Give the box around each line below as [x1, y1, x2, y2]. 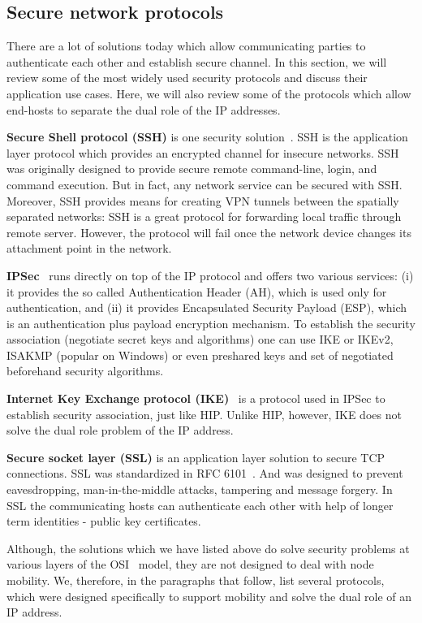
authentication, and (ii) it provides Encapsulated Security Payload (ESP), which [6, 299, 407, 316]
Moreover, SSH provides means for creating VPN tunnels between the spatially [6, 192, 399, 209]
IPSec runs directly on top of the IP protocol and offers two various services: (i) [6, 266, 414, 283]
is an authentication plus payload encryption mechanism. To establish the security [6, 314, 416, 331]
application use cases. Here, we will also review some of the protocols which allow [6, 84, 411, 102]
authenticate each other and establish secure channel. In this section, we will [6, 53, 387, 70]
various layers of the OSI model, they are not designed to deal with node [6, 556, 374, 573]
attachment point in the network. [6, 240, 172, 257]
